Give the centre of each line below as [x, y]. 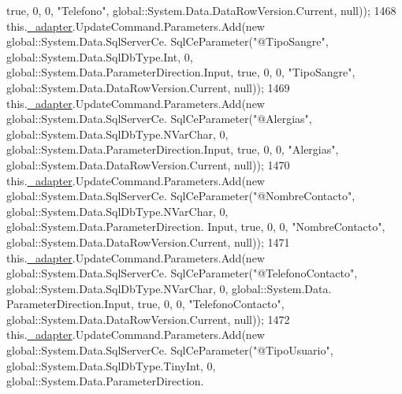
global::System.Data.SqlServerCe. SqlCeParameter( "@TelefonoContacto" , [182, 273]
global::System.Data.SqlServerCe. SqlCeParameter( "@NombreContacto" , [181, 196]
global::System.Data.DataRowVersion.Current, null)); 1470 [148, 164]
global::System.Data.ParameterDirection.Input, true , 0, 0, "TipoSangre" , [181, 72]
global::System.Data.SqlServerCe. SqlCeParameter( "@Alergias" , [159, 119]
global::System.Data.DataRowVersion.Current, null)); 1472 [148, 319]
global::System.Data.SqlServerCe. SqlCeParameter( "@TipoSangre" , [167, 41]
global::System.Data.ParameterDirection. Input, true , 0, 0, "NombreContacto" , [196, 227]
